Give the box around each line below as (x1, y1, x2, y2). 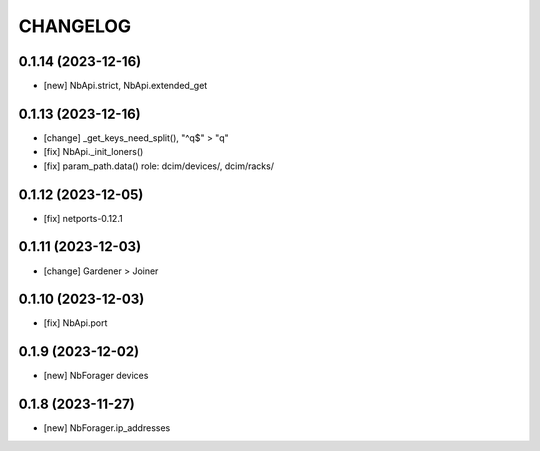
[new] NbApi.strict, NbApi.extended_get (43, 80, 208, 92)
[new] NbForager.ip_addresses (43, 422, 171, 434)
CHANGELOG (18, 15, 132, 37)
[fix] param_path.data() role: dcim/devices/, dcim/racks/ (43, 160, 275, 172)
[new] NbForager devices (43, 370, 149, 382)
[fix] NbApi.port (43, 317, 108, 329)
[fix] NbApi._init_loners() (43, 146, 144, 158)
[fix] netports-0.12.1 (43, 212, 124, 224)
